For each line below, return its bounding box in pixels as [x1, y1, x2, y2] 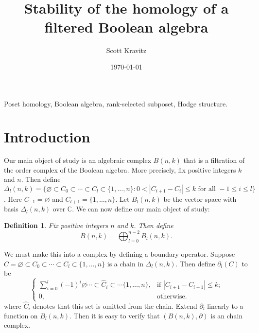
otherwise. [157, 293, 187, 300]
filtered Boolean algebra [44, 17, 208, 37]
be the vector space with [163, 194, 237, 204]
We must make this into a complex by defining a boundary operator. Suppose [4, 248, 235, 259]
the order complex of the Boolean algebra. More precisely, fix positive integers [4, 164, 236, 175]
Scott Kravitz [106, 45, 147, 55]
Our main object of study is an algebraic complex [4, 155, 152, 165]
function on [4, 310, 38, 320]
